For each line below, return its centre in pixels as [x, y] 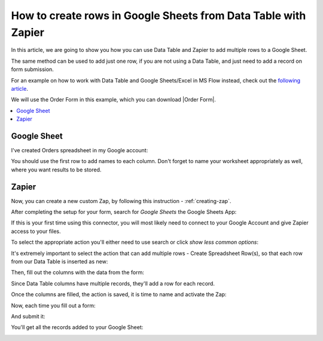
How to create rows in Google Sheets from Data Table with [159, 16]
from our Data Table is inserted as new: [60, 262]
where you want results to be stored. [56, 170]
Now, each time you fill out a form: [53, 305]
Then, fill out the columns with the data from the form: [78, 272]
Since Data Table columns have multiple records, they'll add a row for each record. [113, 283]
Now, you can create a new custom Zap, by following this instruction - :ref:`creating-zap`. [121, 201]
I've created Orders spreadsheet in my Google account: [80, 150]
